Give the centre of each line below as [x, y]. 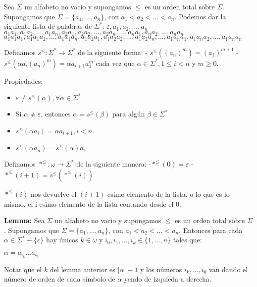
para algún [128, 114]
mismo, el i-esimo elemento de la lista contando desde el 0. [93, 203]
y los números [161, 269]
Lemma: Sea [24, 220]
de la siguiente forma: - [113, 52]
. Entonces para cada [211, 230]
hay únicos [62, 240]
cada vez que [115, 63]
